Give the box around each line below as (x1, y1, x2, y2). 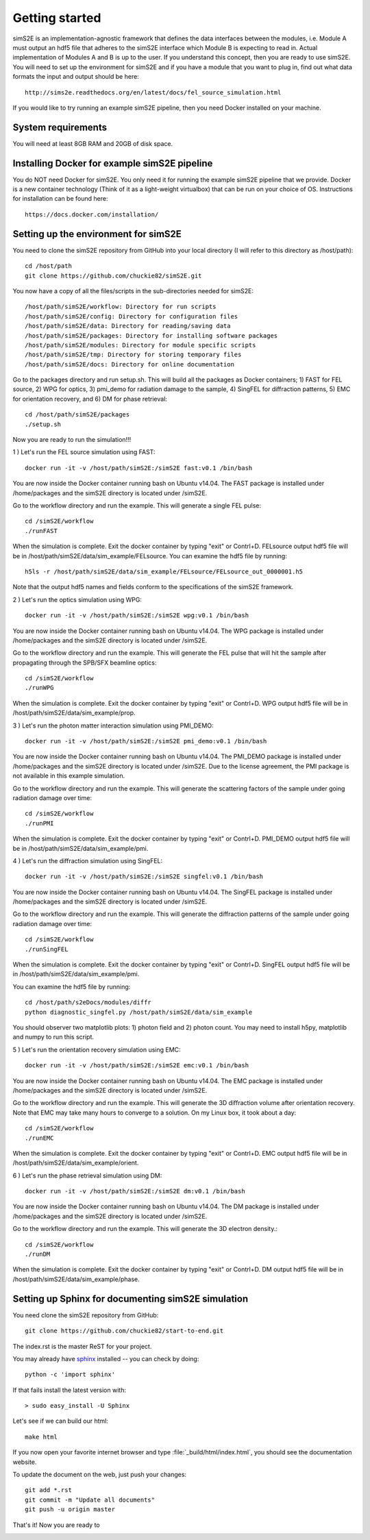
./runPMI (25, 819, 54, 827)
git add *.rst (25, 1487, 72, 1494)
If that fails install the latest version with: (12, 1386, 127, 1394)
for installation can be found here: (12, 195, 108, 203)
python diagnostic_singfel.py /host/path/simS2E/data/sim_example (25, 1008, 253, 1016)
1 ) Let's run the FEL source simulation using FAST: (12, 448, 156, 456)
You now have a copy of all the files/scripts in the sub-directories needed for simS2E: (12, 286, 254, 295)
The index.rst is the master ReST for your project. (12, 1342, 152, 1350)
